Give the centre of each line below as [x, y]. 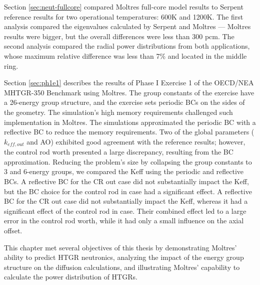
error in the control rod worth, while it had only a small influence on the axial [124, 221]
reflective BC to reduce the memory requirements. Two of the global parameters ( [129, 132]
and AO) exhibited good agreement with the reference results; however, [136, 141]
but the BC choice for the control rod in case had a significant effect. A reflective [128, 191]
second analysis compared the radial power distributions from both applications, [127, 46]
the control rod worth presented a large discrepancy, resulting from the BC [119, 152]
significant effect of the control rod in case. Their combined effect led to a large [125, 210]
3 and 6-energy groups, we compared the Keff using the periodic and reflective [124, 171]
